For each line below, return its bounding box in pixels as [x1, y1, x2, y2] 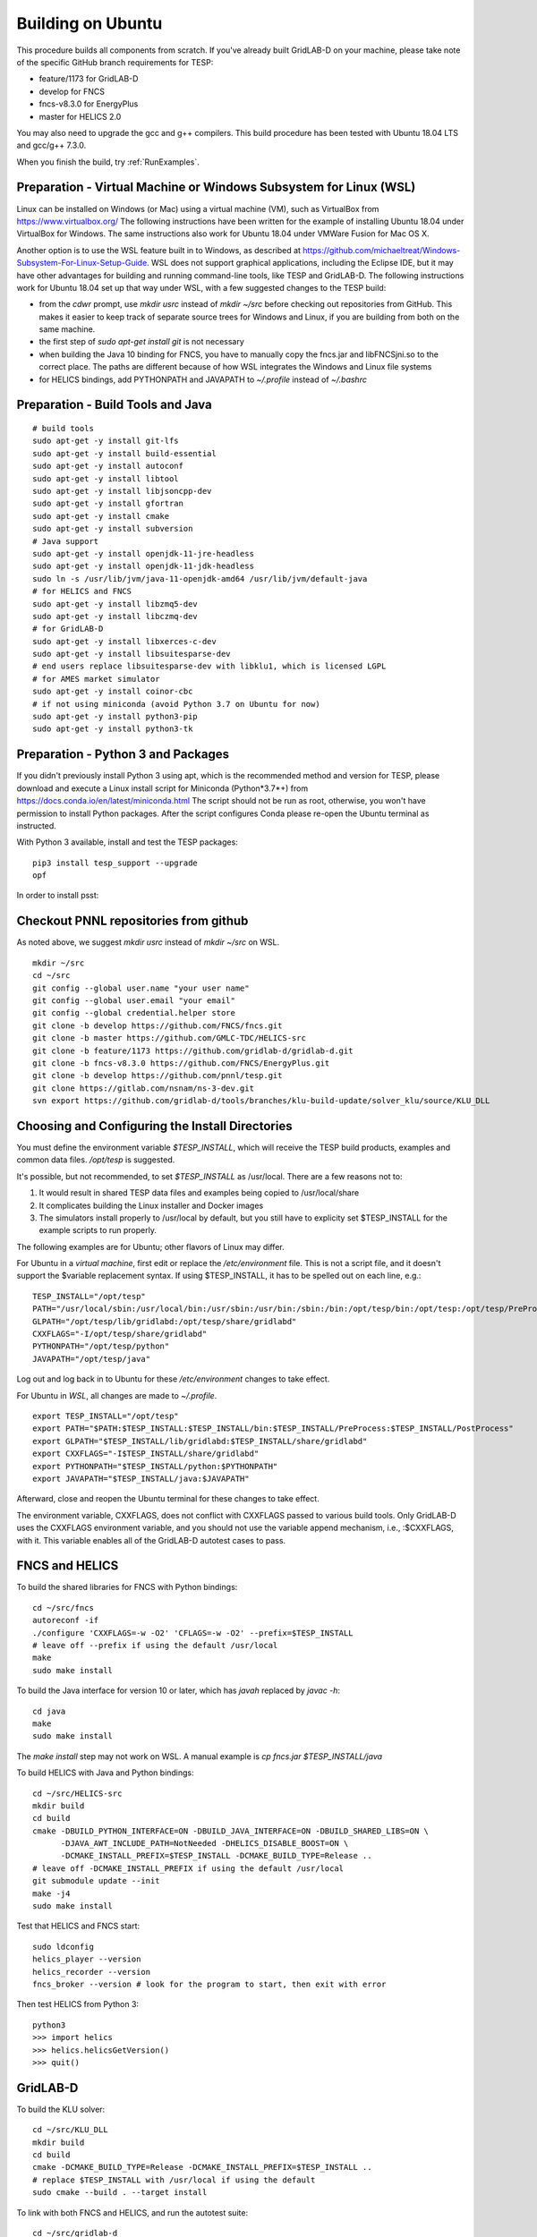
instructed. [16, 820, 57, 831]
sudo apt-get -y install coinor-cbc [32, 686, 193, 697]
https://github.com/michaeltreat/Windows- [303, 244, 461, 255]
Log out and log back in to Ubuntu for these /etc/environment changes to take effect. [16, 1374, 330, 1384]
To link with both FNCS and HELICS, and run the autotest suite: [16, 2207, 249, 2218]
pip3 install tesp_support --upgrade [32, 857, 199, 868]
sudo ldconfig [32, 1942, 94, 1952]
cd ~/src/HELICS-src [32, 1788, 123, 1799]
